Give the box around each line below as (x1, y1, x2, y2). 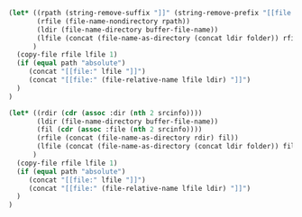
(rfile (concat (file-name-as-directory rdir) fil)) (36, 133, 240, 143)
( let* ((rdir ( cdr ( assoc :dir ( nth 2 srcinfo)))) (8, 108, 203, 117)
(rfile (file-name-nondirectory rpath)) (36, 16, 191, 26)
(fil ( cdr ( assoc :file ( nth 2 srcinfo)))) (36, 125, 203, 134)
